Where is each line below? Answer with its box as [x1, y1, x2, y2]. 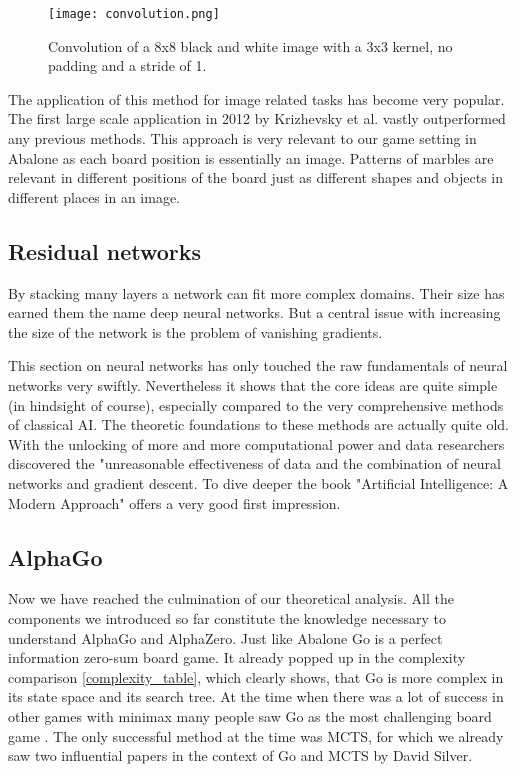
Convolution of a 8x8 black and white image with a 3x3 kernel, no [48, 35, 453, 56]
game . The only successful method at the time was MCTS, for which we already [8, 725, 504, 746]
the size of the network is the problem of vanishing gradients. [8, 321, 383, 342]
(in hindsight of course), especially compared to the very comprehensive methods [8, 394, 504, 415]
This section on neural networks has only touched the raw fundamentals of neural [8, 355, 508, 376]
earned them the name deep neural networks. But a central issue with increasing [8, 302, 501, 323]
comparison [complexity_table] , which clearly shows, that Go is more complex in [8, 666, 504, 687]
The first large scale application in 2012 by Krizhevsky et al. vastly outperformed [8, 108, 506, 129]
